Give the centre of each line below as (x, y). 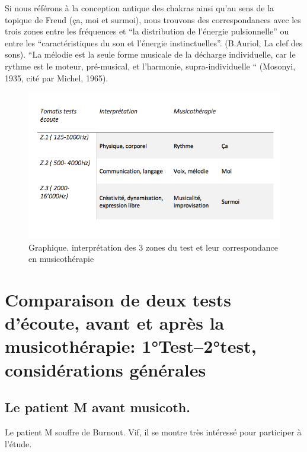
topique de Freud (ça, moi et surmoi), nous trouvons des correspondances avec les (153, 19)
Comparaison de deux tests (118, 299)
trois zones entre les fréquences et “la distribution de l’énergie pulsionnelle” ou (147, 31)
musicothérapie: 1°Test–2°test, (131, 346)
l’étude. (18, 443)
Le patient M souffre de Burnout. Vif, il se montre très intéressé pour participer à (153, 432)
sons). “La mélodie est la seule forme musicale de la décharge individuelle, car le (150, 54)
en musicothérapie (61, 259)
